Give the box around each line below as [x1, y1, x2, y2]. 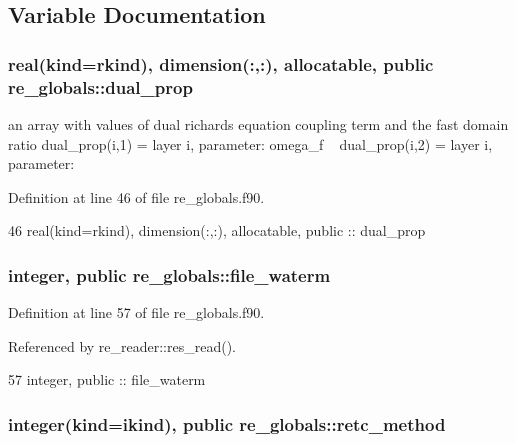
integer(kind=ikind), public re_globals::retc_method [8, 411, 446, 436]
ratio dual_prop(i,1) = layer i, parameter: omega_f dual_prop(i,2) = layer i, [8, 133, 493, 154]
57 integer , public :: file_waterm [8, 369, 206, 390]
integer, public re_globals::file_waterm [8, 262, 331, 287]
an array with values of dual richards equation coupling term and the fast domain [8, 113, 509, 134]
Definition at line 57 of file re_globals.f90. [8, 302, 265, 323]
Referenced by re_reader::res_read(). [8, 335, 237, 356]
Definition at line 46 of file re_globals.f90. [8, 186, 265, 207]
